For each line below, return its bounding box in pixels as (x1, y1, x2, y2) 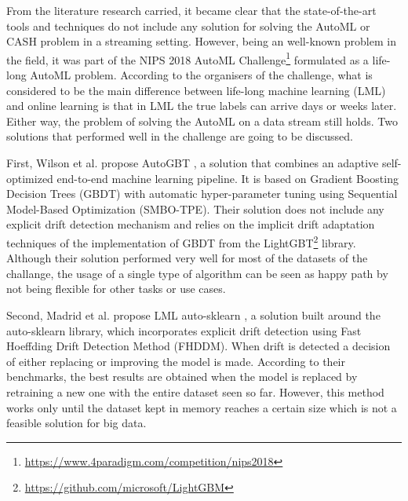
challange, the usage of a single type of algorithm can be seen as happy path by (6, 265, 388, 281)
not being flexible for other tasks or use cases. (6, 280, 226, 297)
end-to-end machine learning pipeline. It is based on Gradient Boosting (56, 170, 399, 186)
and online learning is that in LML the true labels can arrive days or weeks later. (6, 97, 397, 114)
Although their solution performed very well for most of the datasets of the (6, 250, 368, 266)
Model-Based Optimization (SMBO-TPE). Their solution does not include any (6, 200, 384, 217)
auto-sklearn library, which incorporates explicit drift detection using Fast (6, 322, 362, 338)
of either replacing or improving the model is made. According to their (6, 353, 345, 369)
